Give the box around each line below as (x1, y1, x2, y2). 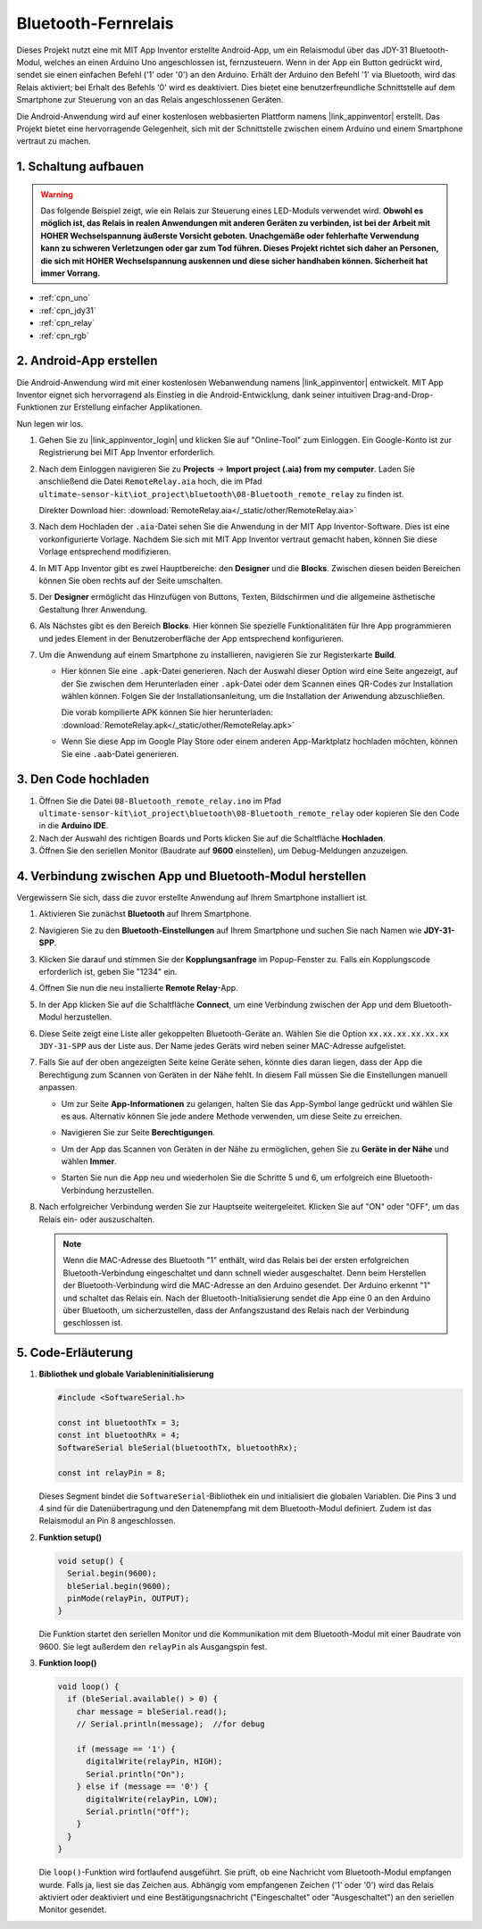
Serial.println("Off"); (86, 1806, 190, 1817)
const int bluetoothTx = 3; (57, 1418, 180, 1428)
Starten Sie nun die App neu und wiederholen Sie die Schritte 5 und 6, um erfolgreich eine (61, 1172, 393, 1183)
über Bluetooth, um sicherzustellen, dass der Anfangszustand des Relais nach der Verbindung (62, 1304, 410, 1316)
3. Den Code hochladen (16, 772, 150, 787)
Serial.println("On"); (86, 1768, 186, 1779)
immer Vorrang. (40, 268, 101, 279)
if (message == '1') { (76, 1744, 176, 1754)
